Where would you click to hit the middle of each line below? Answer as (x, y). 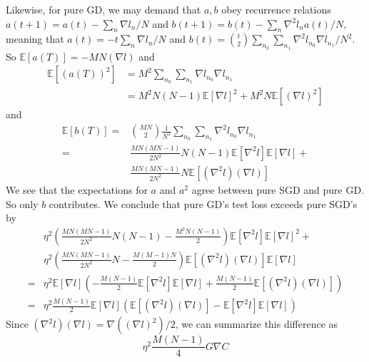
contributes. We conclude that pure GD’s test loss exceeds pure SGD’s (203, 203)
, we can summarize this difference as (257, 324)
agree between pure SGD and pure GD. (278, 189)
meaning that (35, 39)
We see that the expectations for (77, 189)
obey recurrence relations (276, 9)
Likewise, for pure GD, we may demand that (103, 9)
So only (22, 203)
